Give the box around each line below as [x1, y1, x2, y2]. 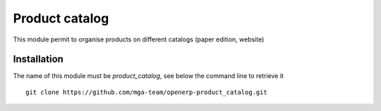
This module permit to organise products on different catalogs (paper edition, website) [13, 35, 265, 44]
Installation [13, 53, 64, 65]
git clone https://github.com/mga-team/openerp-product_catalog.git [25, 88, 267, 96]
